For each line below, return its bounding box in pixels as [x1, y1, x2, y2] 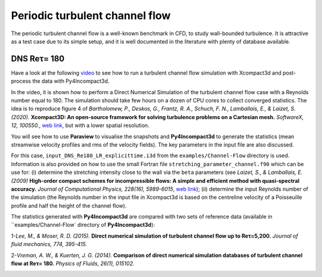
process [11, 77, 31, 85]
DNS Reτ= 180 [11, 54, 65, 64]
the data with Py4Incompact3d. [32, 77, 110, 85]
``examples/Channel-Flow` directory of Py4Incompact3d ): [11, 221, 155, 229]
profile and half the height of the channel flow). [11, 202, 127, 209]
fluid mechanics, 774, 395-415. [11, 241, 88, 248]
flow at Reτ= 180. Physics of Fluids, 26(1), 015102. [11, 260, 135, 267]
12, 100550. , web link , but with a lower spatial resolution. [11, 122, 150, 129]
